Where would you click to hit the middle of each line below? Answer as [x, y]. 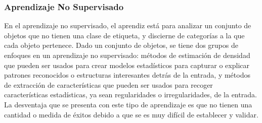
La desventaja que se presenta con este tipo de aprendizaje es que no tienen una [128, 104]
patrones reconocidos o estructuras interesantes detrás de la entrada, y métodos [127, 75]
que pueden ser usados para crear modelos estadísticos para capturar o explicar [127, 65]
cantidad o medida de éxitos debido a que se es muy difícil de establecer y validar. [131, 114]
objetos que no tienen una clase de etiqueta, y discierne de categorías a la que [124, 35]
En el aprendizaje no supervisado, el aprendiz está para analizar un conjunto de [128, 25]
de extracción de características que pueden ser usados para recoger [108, 84]
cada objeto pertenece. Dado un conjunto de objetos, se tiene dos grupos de [121, 45]
